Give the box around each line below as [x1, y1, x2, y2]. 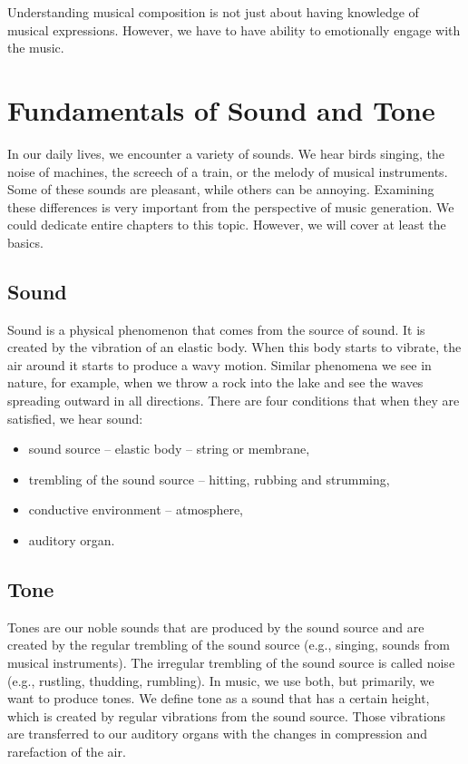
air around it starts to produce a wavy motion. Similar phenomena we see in [7, 355, 432, 374]
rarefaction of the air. [7, 741, 126, 760]
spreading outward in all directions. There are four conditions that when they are [7, 391, 460, 410]
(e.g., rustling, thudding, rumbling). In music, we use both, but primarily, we [7, 671, 434, 690]
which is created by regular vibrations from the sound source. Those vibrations [7, 706, 445, 725]
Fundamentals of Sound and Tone [7, 91, 435, 128]
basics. [7, 232, 44, 251]
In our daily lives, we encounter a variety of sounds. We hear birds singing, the [7, 143, 445, 162]
